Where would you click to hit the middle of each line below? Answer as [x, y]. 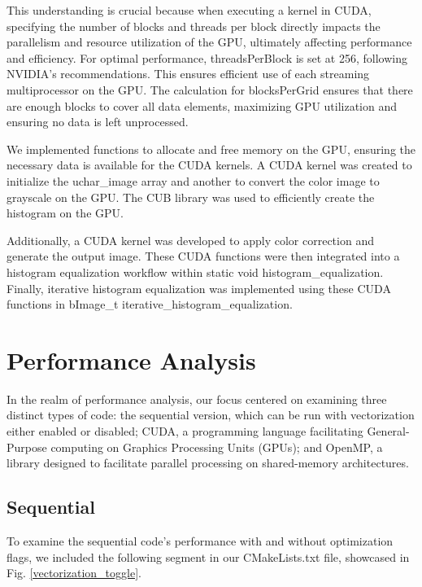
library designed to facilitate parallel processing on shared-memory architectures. [208, 463]
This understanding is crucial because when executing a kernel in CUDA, [189, 10]
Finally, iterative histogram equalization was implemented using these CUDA [199, 288]
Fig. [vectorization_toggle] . [74, 573]
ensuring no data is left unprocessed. [98, 122]
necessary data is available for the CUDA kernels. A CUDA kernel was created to [209, 165]
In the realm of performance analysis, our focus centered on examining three [197, 399]
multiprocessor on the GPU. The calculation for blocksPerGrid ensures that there [210, 89]
